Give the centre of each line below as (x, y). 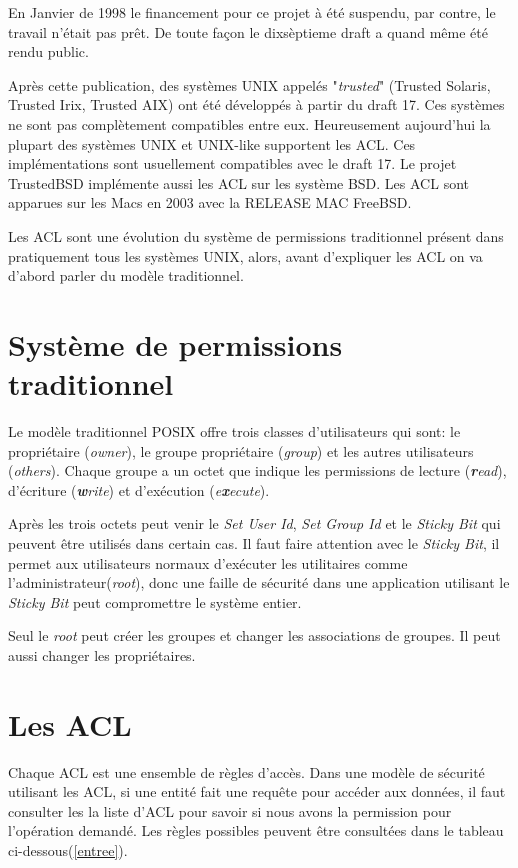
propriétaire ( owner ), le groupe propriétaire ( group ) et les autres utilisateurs (241, 450)
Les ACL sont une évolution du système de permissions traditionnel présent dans (256, 235)
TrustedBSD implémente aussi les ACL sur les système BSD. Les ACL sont (238, 182)
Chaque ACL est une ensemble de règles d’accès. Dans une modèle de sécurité (246, 771)
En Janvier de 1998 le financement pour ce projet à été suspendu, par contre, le (252, 12)
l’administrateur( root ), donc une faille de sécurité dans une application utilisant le (259, 582)
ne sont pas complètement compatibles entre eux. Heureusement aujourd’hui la (249, 123)
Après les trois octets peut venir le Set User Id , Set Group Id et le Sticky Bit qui (254, 523)
